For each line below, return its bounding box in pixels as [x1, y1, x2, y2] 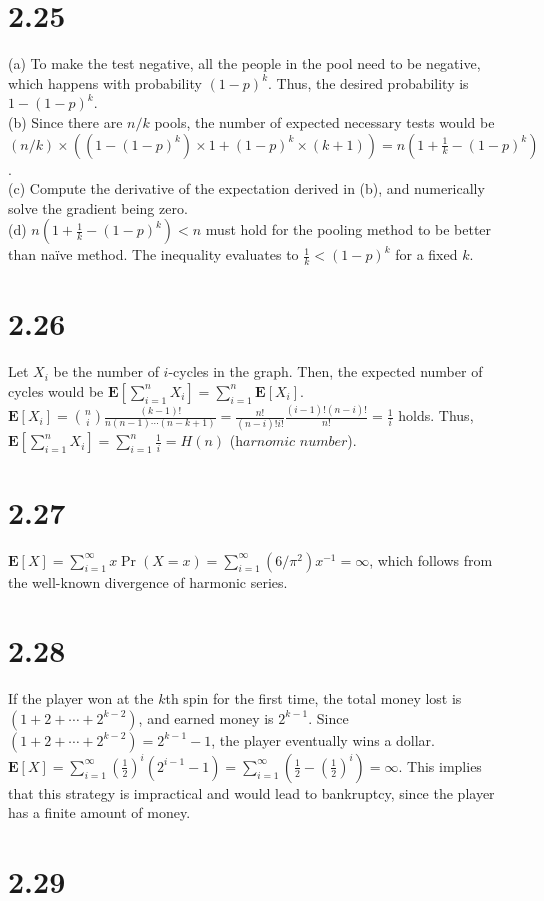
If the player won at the [8, 688, 154, 709]
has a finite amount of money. [8, 802, 191, 823]
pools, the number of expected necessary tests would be [154, 111, 495, 132]
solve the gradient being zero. [8, 197, 188, 218]
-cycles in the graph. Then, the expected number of [168, 361, 483, 382]
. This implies [398, 755, 482, 776]
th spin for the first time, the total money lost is [165, 688, 462, 709]
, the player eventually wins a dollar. [211, 729, 435, 750]
